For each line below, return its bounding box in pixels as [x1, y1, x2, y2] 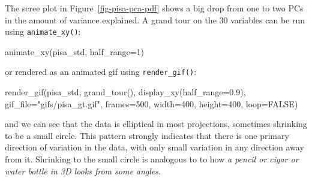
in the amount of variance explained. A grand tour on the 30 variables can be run [5, 13, 305, 26]
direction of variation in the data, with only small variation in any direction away [5, 141, 304, 153]
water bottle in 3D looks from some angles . [5, 164, 161, 177]
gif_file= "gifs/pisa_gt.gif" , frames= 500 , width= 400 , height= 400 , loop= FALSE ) [5, 97, 298, 110]
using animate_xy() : [5, 25, 81, 38]
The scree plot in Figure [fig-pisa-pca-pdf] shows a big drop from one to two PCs [5, 2, 304, 14]
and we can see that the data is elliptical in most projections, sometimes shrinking [5, 117, 307, 130]
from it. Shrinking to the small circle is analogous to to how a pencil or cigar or [5, 153, 299, 165]
